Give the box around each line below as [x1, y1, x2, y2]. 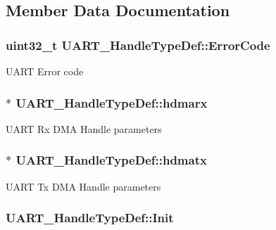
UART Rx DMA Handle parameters [6, 121, 162, 136]
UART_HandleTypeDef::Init [6, 209, 174, 226]
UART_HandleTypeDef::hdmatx [15, 151, 207, 169]
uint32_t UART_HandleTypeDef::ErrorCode [6, 36, 270, 53]
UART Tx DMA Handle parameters [6, 179, 161, 193]
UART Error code [6, 64, 84, 78]
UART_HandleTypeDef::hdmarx [15, 94, 208, 111]
